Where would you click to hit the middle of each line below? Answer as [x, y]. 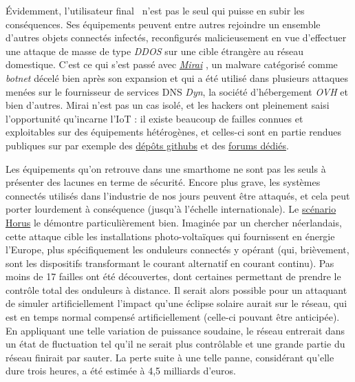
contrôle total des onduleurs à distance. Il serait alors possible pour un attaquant [176, 289]
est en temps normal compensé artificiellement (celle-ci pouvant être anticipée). [173, 317]
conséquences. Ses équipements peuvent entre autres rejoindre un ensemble [163, 24]
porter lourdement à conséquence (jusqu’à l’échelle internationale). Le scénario [171, 209]
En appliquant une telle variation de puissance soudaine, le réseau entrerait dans [175, 330]
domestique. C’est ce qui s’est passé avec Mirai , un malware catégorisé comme [172, 64]
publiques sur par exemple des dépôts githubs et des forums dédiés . [147, 145]
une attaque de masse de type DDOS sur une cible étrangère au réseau [154, 51]
